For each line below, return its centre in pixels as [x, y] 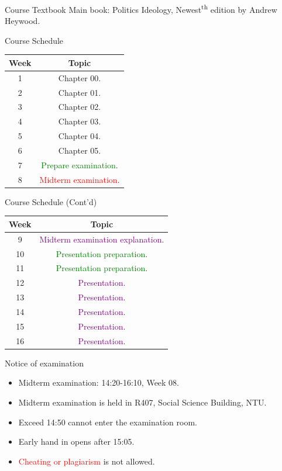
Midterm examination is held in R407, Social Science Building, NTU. [142, 402]
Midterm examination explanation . [102, 239]
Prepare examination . [80, 164]
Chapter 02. [80, 107]
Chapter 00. [80, 77]
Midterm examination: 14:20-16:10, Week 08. [99, 382]
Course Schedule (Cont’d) [51, 201]
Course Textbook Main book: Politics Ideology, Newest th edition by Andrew [141, 8]
